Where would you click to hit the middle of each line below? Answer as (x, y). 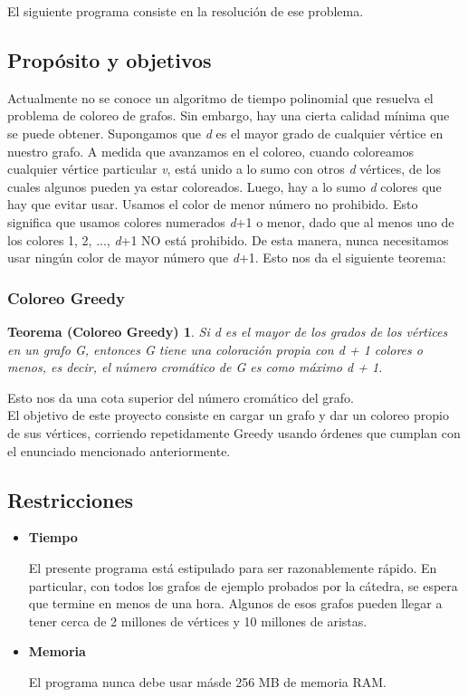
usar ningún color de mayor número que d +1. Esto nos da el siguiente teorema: (227, 258)
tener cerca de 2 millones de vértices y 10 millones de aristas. (198, 621)
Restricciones (71, 499)
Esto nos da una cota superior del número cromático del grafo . (181, 397)
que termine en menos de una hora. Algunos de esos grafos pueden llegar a (235, 603)
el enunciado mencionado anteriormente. (119, 450)
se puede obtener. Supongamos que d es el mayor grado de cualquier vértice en (225, 133)
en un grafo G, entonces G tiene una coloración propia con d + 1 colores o (215, 349)
